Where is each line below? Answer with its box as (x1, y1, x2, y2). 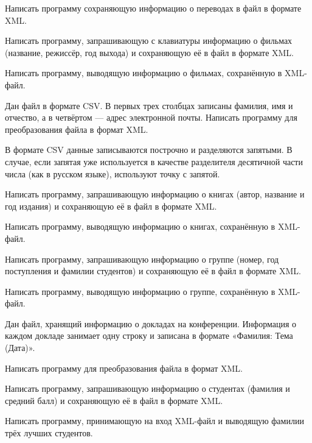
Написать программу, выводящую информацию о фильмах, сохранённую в (5, 66, 282, 79)
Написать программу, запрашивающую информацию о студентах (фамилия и (5, 382, 290, 395)
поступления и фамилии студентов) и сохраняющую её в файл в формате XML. (5, 264, 301, 277)
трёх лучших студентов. (5, 427, 93, 439)
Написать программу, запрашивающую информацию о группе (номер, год (5, 252, 279, 265)
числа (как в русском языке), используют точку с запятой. (5, 167, 220, 180)
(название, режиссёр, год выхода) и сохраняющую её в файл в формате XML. (5, 46, 294, 58)
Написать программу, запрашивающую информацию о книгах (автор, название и (5, 188, 305, 200)
